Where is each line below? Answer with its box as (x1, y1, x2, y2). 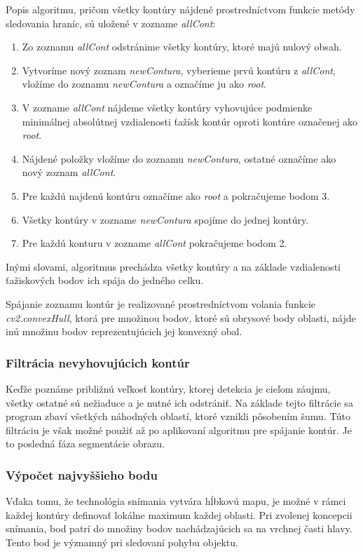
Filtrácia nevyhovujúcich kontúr (6, 353, 190, 371)
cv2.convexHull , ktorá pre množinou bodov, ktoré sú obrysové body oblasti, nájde (6, 310, 356, 325)
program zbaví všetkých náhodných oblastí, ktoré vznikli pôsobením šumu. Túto (6, 409, 351, 424)
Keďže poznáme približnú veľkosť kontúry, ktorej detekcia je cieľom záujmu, (6, 381, 331, 396)
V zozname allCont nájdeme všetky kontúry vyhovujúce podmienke (22, 100, 313, 114)
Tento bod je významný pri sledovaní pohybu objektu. (6, 534, 238, 549)
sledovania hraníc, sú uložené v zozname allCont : (6, 15, 216, 30)
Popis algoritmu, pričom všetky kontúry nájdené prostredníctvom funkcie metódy (6, 2, 355, 16)
